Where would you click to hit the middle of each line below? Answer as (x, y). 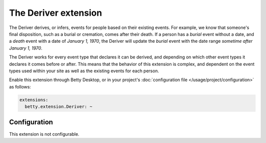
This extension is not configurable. (44, 134)
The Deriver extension (56, 13)
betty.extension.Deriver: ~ (59, 107)
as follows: (20, 86)
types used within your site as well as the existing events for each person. (84, 71)
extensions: (34, 100)
